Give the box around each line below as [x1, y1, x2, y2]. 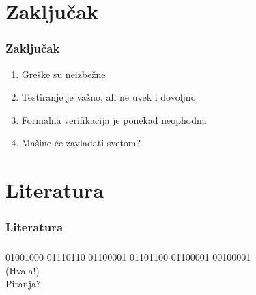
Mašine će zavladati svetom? [21, 136, 141, 150]
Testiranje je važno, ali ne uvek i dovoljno [21, 90, 196, 104]
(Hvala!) [5, 263, 40, 277]
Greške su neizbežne [21, 66, 106, 81]
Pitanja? [5, 277, 41, 291]
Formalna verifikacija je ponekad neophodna [21, 112, 207, 127]
